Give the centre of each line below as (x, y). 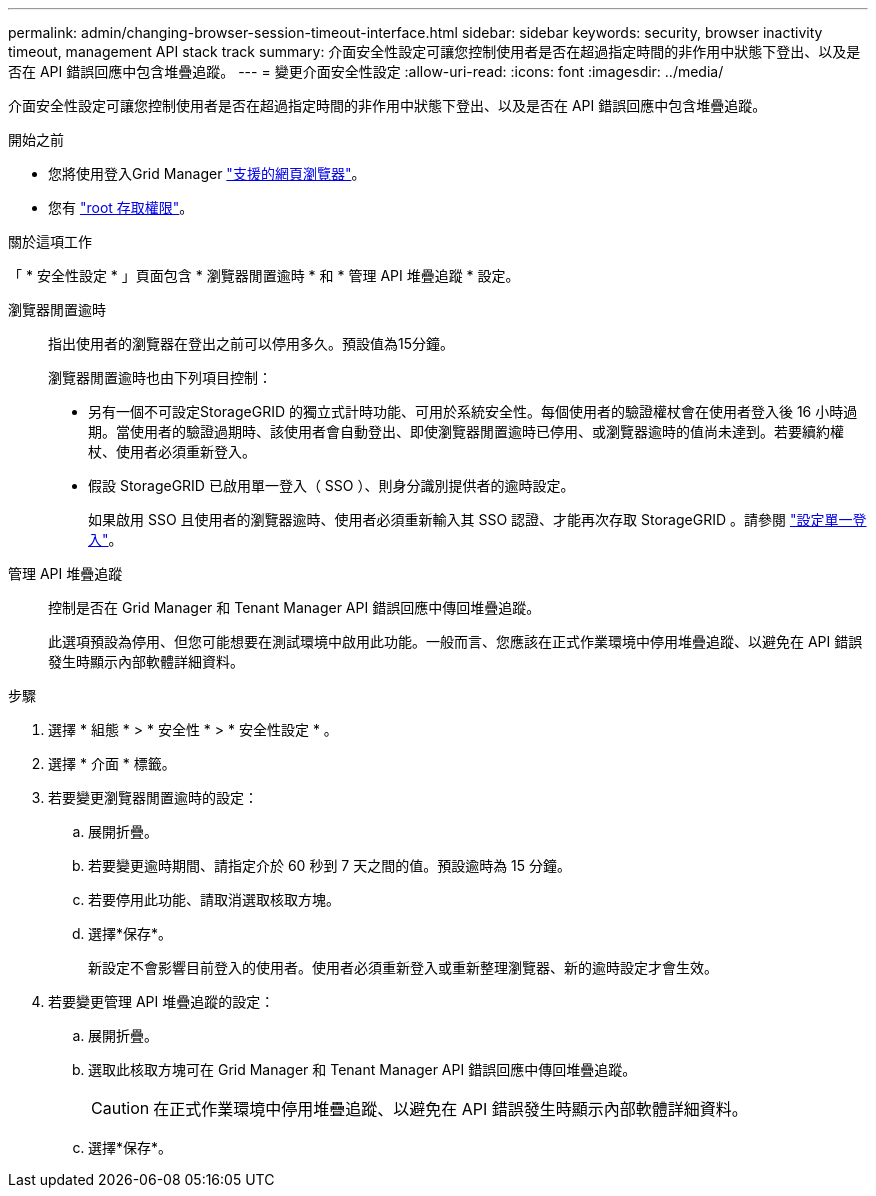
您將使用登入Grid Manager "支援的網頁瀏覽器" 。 (207, 173)
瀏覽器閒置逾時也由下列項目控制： (160, 377)
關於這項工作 (50, 241)
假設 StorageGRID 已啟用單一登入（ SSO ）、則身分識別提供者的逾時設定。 (331, 485)
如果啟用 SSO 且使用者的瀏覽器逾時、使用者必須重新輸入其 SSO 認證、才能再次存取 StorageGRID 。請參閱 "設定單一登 (477, 519)
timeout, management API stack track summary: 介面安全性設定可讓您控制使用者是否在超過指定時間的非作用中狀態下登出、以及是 (434, 51)
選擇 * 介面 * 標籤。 (112, 763)
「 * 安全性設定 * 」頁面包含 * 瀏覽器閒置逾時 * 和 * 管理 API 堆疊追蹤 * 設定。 (264, 275)
